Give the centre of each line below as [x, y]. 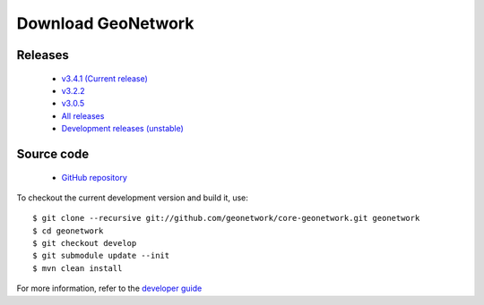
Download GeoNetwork [105, 23]
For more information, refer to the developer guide [109, 288]
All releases [83, 115]
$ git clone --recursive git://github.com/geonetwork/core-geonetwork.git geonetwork [226, 218]
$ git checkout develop [85, 243]
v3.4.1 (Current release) [104, 78]
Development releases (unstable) [122, 129]
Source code [53, 153]
